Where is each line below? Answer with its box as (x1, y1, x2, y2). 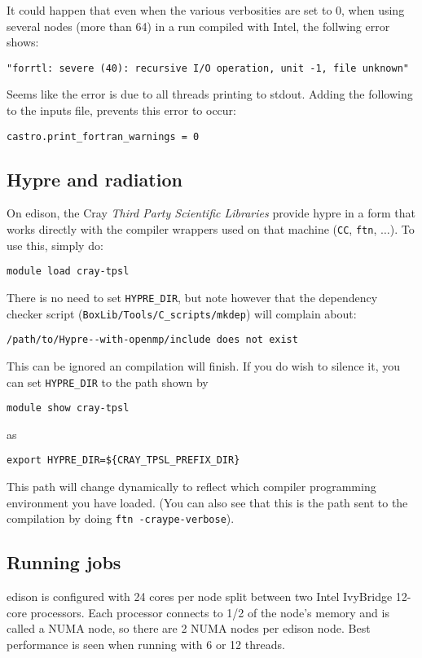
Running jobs (7, 550, 121, 575)
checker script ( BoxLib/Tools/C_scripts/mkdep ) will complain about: (7, 305, 357, 322)
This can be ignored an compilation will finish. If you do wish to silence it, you (7, 357, 400, 374)
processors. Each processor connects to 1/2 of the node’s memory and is (30, 603, 389, 621)
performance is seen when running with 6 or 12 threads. (7, 635, 285, 652)
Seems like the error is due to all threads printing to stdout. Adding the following (7, 86, 413, 103)
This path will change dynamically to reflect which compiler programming (7, 478, 376, 495)
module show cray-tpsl (7, 402, 130, 415)
